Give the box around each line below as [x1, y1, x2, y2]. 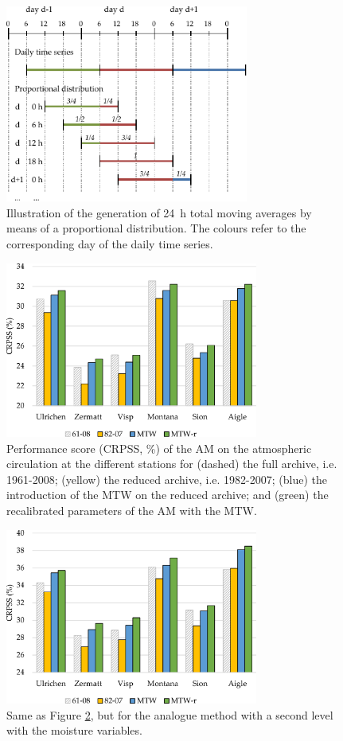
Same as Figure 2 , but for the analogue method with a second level [6, 706, 333, 723]
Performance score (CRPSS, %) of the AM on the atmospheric [6, 439, 312, 456]
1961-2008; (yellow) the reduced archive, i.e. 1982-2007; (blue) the [6, 470, 327, 487]
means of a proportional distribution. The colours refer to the [6, 220, 306, 236]
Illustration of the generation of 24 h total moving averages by [6, 204, 312, 220]
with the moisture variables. [6, 722, 142, 739]
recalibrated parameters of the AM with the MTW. [6, 501, 257, 518]
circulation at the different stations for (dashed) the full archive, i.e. [6, 455, 337, 472]
